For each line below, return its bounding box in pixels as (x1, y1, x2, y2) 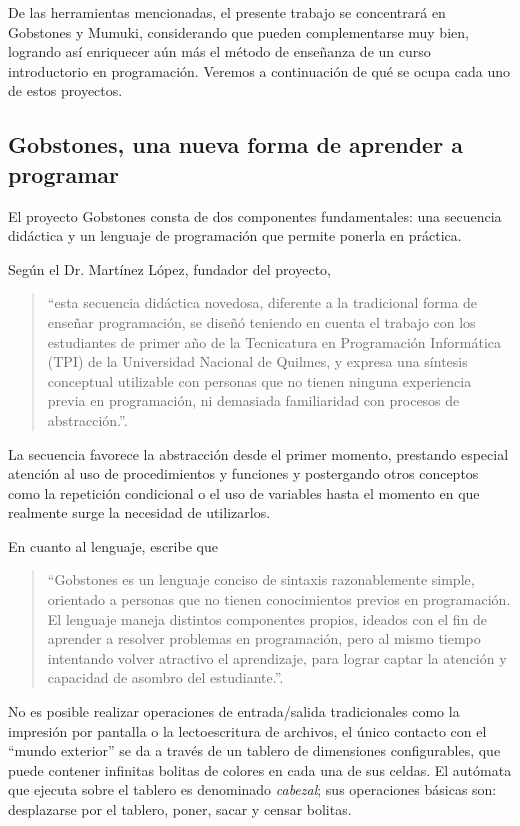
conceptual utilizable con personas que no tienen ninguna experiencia (47, 370, 472, 391)
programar (8, 158, 120, 189)
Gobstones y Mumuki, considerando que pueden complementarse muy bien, (8, 21, 469, 42)
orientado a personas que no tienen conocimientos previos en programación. (47, 589, 511, 610)
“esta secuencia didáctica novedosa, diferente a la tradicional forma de (47, 292, 478, 313)
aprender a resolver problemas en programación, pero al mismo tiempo (47, 628, 481, 649)
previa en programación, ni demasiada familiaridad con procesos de (47, 390, 460, 411)
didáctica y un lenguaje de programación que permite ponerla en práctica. (8, 225, 462, 246)
